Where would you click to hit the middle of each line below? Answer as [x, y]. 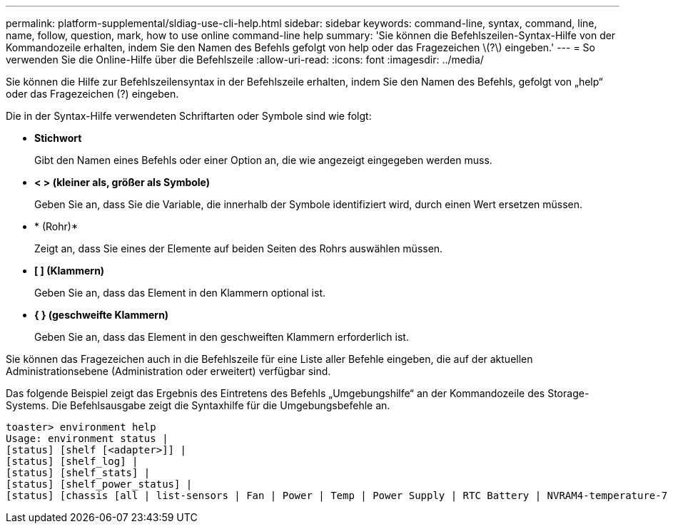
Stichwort [58, 138]
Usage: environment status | [87, 438]
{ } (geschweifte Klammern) [102, 315]
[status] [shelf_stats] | [78, 473]
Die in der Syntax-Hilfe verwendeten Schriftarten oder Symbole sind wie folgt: [189, 116]
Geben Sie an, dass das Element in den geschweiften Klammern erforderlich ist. [222, 337]
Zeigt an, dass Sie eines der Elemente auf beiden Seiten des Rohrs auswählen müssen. [239, 248]
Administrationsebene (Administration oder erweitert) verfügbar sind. [168, 371]
